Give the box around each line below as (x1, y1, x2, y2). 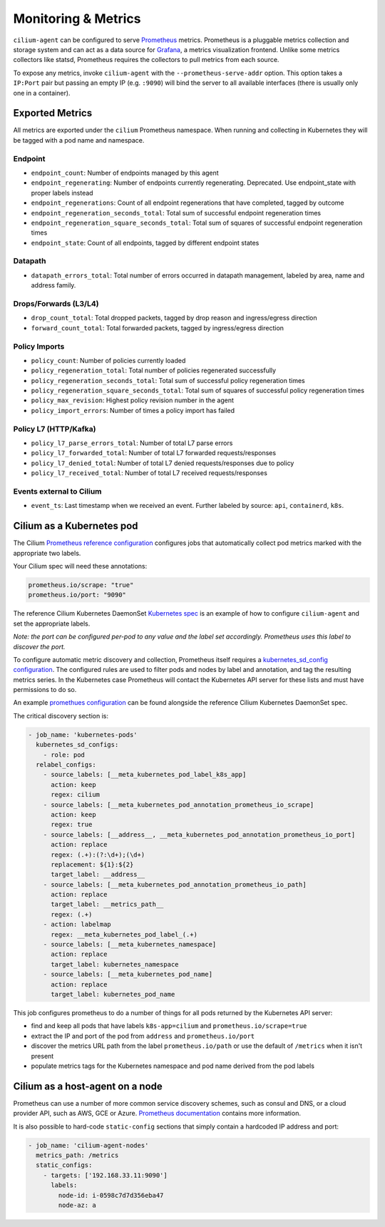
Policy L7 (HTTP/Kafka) (13, 424, 96, 434)
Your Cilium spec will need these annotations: (13, 561, 148, 570)
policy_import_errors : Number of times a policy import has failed (31, 406, 235, 414)
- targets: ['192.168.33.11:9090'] (43, 1171, 168, 1179)
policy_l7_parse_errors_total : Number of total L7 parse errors (31, 439, 233, 447)
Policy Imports (13, 341, 65, 351)
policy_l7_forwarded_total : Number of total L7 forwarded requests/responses (31, 449, 277, 457)
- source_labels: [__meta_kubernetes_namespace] (43, 940, 217, 949)
